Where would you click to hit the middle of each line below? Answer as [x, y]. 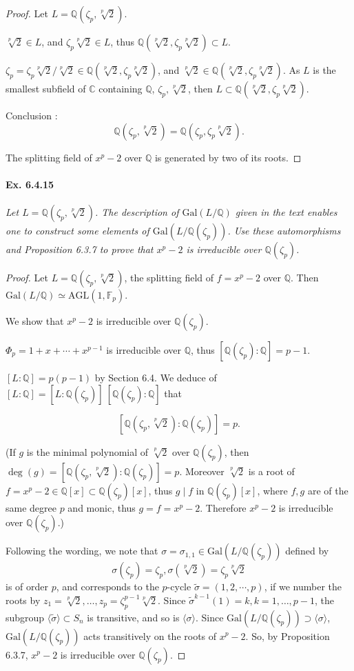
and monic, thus [102, 507]
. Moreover [202, 471]
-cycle [179, 587]
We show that [35, 320]
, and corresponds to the [107, 587]
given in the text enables [286, 211]
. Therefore [223, 507]
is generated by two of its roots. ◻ [228, 157]
